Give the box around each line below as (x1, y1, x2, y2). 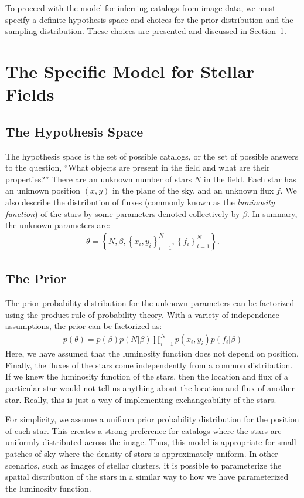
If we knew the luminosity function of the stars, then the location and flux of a (5, 370, 288, 382)
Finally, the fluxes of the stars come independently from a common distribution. (5, 358, 293, 371)
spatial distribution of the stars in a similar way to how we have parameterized (5, 470, 289, 483)
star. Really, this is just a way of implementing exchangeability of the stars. (5, 393, 276, 405)
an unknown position (5, 184, 81, 197)
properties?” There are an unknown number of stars (5, 172, 192, 185)
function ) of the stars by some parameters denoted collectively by (5, 207, 240, 219)
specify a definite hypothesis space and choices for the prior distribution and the (5, 13, 293, 25)
